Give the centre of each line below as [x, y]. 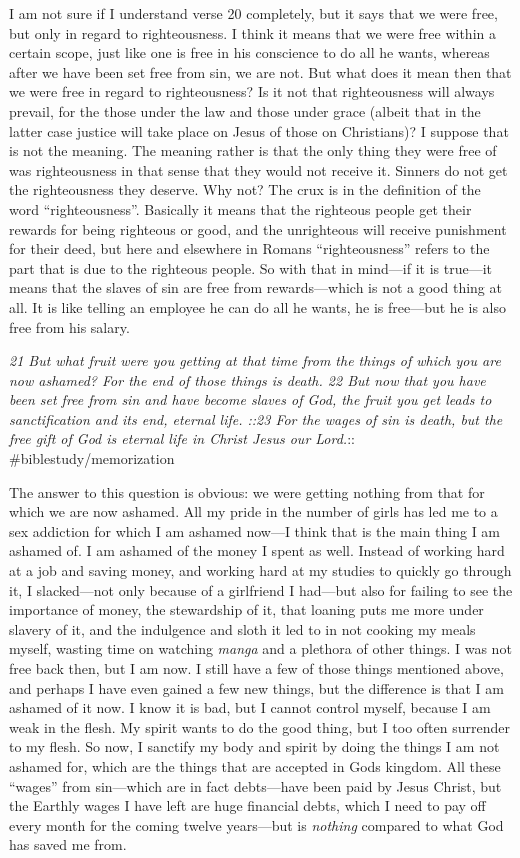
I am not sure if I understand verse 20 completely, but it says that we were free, [253, 13]
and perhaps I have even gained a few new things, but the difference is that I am [256, 687]
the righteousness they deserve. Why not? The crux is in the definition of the [245, 189]
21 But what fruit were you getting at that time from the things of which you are [255, 360]
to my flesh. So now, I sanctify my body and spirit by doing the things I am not [254, 746]
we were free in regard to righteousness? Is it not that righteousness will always [252, 91]
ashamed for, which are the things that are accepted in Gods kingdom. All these [255, 765]
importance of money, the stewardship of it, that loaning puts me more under [246, 609]
